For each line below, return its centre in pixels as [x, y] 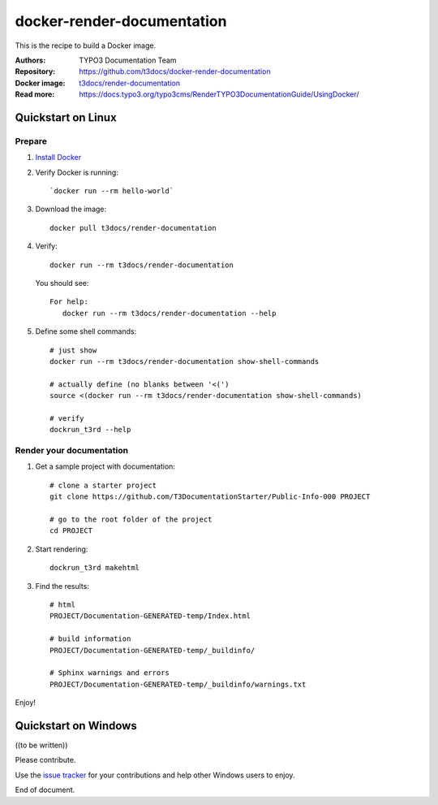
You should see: [62, 283]
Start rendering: [62, 549]
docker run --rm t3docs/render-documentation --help [169, 313]
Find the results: [62, 586]
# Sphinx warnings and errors [110, 673]
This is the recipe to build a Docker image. [86, 45]
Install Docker [58, 158]
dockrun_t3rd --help [90, 430]
